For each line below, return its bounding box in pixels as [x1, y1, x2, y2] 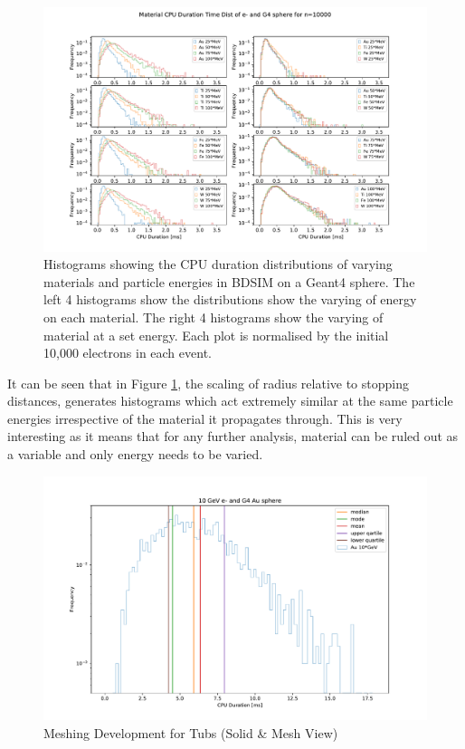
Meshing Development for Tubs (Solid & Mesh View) [43, 723, 338, 742]
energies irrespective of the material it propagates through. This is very [7, 408, 403, 427]
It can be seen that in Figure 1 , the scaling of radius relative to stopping [7, 373, 409, 392]
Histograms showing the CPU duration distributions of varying [43, 254, 393, 274]
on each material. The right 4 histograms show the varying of [43, 307, 384, 326]
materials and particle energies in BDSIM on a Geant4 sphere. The [43, 272, 415, 291]
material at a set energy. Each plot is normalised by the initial [43, 325, 389, 344]
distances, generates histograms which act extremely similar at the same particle [7, 391, 453, 410]
